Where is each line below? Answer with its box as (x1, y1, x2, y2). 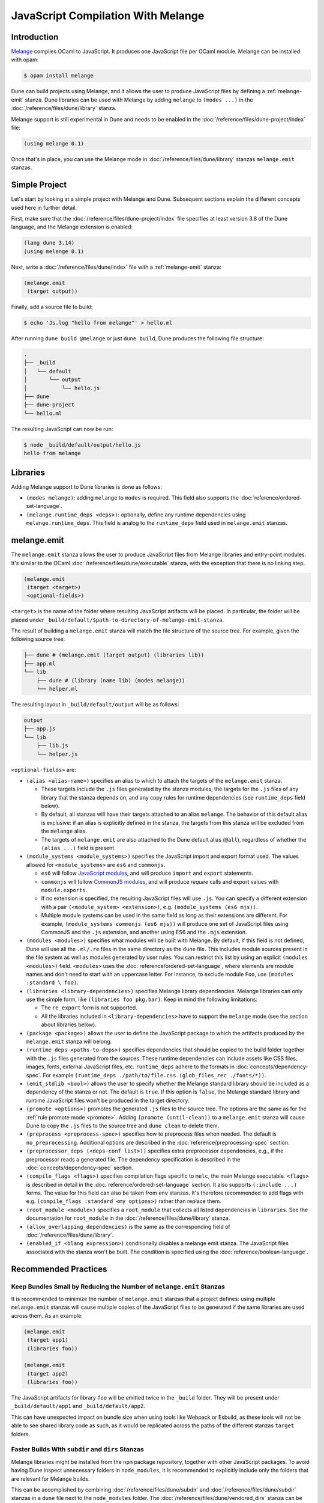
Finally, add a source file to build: (11, 304, 93, 311)
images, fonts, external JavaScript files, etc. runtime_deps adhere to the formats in (26, 1063, 235, 1070)
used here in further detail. (11, 204, 77, 211)
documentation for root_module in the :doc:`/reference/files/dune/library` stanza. (26, 1214, 230, 1222)
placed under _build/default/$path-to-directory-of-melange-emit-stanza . (11, 616, 224, 623)
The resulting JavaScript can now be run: (11, 425, 113, 432)
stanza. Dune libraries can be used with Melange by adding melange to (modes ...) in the (25, 96, 253, 103)
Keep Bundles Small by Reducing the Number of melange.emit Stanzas (11, 1282, 225, 1291)
